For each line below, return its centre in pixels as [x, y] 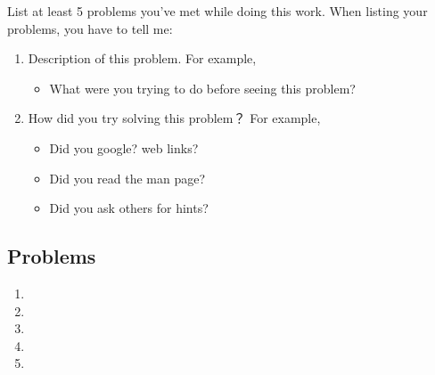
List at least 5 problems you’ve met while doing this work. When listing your [217, 11]
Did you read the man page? [127, 178]
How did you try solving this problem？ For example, [174, 118]
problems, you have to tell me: [90, 28]
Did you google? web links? [124, 147]
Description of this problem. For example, [142, 58]
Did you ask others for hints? [129, 208]
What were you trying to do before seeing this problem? [202, 88]
